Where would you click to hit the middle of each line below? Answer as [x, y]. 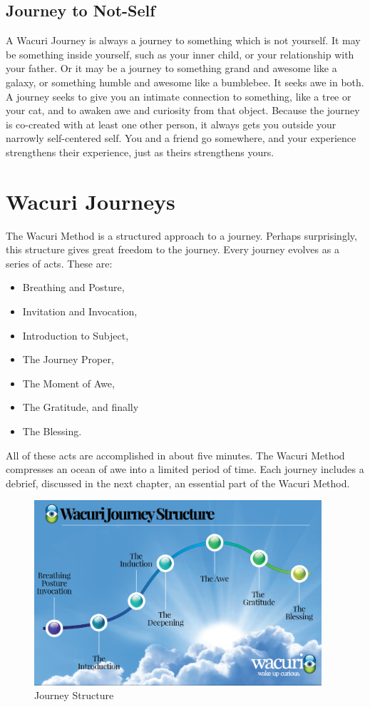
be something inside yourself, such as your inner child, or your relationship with [180, 54]
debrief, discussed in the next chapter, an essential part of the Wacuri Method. [178, 483]
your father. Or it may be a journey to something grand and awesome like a [171, 68]
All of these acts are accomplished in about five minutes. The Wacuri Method [175, 455]
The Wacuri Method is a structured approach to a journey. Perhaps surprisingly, [181, 235]
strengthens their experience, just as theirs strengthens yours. [140, 152]
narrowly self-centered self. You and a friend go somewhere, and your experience [181, 138]
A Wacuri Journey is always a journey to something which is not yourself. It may [183, 40]
